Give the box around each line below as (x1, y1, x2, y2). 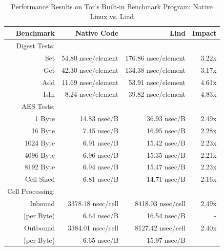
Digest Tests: (16, 41, 55, 51)
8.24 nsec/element (65, 89, 119, 99)
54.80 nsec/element (61, 52, 119, 63)
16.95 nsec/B (146, 125, 185, 135)
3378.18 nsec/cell (68, 198, 119, 208)
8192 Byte (24, 162, 55, 172)
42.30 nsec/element (61, 64, 119, 75)
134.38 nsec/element (125, 64, 185, 75)
